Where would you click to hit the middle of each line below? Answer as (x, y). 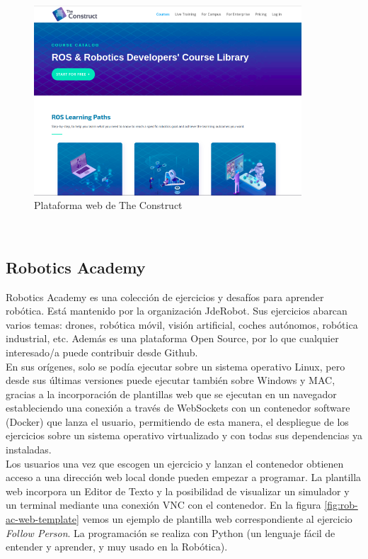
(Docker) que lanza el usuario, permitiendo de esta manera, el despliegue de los (177, 421)
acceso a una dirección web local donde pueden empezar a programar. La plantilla (184, 477)
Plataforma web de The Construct (108, 205)
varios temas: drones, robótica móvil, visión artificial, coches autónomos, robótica (182, 324)
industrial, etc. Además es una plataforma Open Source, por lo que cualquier (172, 338)
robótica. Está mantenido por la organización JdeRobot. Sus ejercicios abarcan (177, 311)
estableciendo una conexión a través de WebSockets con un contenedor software (178, 408)
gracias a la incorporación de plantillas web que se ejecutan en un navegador (171, 394)
